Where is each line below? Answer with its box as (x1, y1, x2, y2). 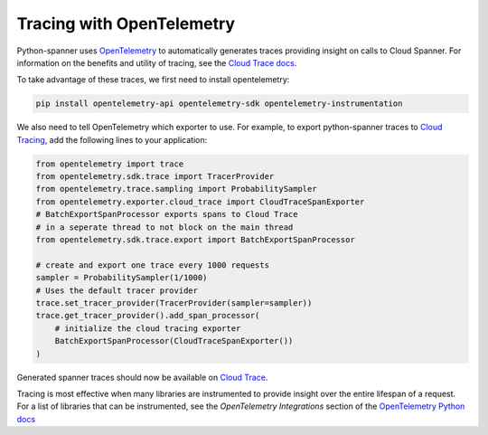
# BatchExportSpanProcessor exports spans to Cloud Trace (35, 209, 298, 220)
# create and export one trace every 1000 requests (35, 260, 270, 270)
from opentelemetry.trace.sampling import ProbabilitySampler (35, 184, 317, 194)
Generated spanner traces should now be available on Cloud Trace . (16, 372, 268, 383)
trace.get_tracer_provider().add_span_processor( (35, 310, 260, 321)
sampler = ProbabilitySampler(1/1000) (35, 272, 208, 283)
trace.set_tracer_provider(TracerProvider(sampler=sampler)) (35, 298, 313, 307)
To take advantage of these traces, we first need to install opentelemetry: (16, 74, 290, 85)
